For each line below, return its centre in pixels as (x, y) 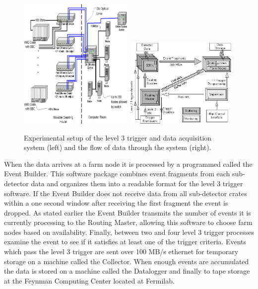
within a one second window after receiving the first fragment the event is (116, 203)
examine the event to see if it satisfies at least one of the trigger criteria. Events (125, 242)
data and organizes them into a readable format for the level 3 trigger (137, 183)
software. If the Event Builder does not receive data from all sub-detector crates (126, 193)
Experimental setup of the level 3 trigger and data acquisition (118, 137)
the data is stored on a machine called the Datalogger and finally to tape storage (127, 271)
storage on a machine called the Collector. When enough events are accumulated (127, 261)
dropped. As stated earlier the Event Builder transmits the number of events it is (128, 212)
